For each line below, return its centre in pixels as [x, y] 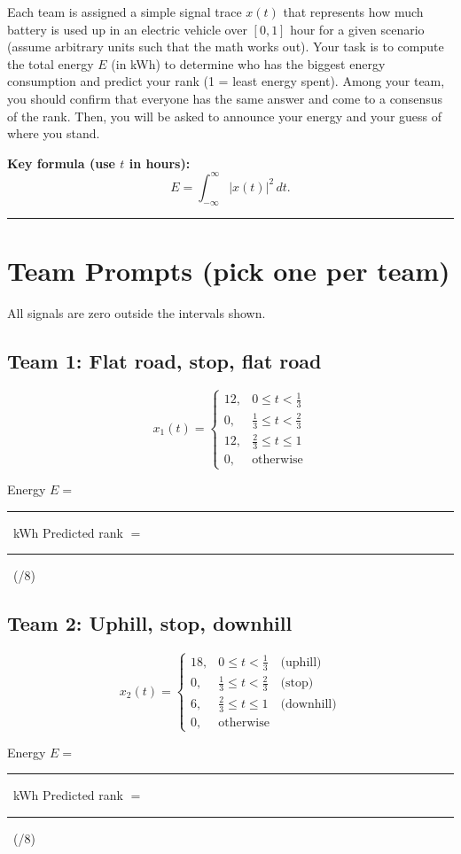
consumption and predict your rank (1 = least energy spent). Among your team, [226, 81]
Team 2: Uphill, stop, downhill [150, 623]
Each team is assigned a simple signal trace [125, 12]
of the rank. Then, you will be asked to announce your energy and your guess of [225, 116]
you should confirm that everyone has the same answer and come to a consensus [225, 98]
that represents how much [353, 12]
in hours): [160, 163]
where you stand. [54, 133]
